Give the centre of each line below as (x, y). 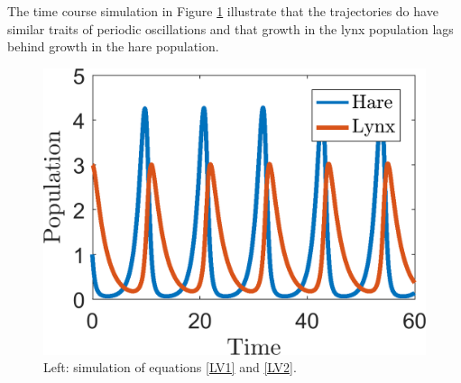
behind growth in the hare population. (113, 46)
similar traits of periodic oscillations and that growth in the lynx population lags (230, 28)
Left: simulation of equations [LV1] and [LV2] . (170, 367)
